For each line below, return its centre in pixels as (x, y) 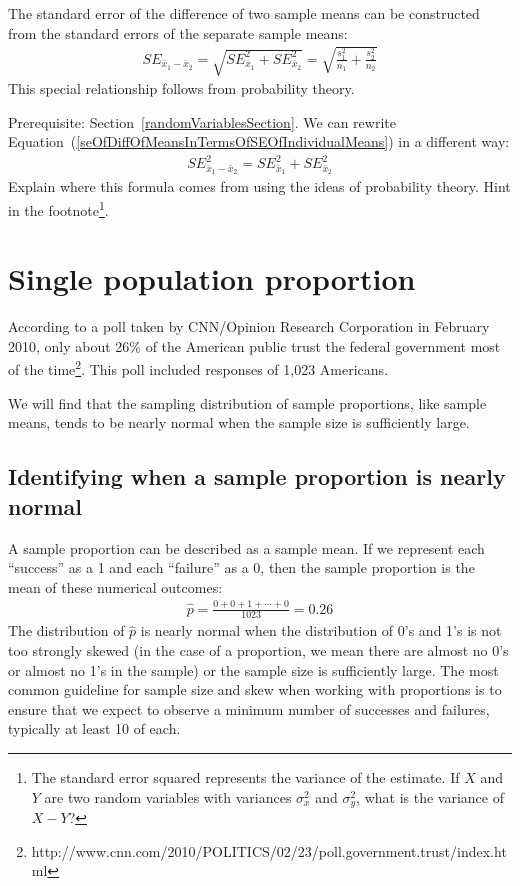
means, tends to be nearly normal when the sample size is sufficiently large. (239, 422)
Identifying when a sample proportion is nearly (257, 476)
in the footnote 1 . (58, 208)
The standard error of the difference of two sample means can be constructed (244, 13)
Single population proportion (212, 278)
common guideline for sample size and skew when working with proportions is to (255, 689)
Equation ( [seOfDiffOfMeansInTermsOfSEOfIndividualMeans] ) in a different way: (259, 141)
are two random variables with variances (168, 796)
